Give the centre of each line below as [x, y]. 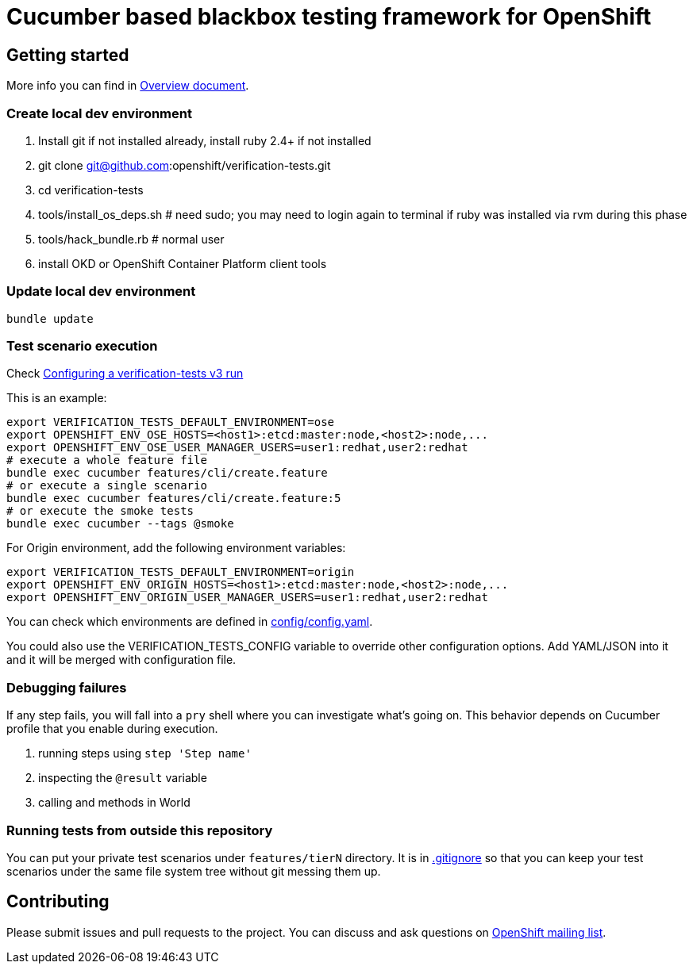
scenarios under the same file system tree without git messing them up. [194, 871]
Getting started [68, 55]
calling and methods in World [114, 803]
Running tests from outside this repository [140, 830]
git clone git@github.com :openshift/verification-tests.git [185, 165]
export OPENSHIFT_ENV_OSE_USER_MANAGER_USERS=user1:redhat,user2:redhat [237, 448]
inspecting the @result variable [123, 778]
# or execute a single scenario [107, 486]
